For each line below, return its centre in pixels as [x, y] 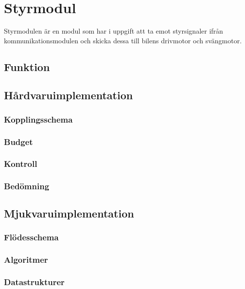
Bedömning [27, 186]
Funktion [27, 66]
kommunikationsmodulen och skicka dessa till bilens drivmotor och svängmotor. [123, 40]
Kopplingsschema [38, 119]
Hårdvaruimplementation [69, 95]
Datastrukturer [34, 281]
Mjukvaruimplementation [69, 213]
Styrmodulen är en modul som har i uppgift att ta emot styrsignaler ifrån [114, 31]
